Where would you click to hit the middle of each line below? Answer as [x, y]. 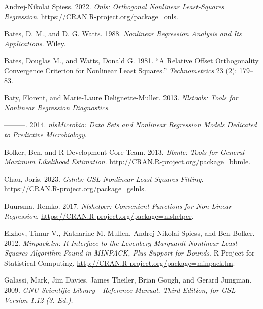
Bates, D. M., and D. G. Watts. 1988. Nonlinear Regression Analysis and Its [123, 33]
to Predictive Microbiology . [45, 134]
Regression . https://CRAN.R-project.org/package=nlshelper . [99, 216]
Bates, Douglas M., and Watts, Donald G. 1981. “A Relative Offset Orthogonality [131, 60]
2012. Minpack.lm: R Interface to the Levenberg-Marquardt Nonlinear [111, 243]
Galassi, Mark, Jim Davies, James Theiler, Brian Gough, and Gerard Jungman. [128, 280]
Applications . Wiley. [35, 43]
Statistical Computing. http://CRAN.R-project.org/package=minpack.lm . [120, 262]
